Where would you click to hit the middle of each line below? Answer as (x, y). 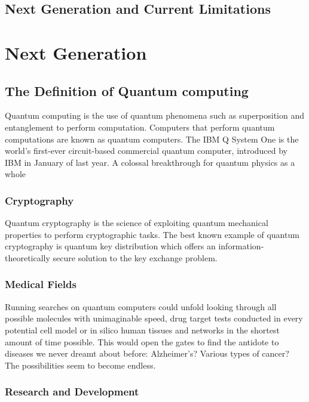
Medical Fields (41, 284)
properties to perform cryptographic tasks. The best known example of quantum (152, 234)
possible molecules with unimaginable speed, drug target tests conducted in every (154, 318)
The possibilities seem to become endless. (80, 365)
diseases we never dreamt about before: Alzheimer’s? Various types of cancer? (147, 353)
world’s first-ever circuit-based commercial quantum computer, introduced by (146, 151)
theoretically (27, 257)
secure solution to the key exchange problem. (135, 257)
